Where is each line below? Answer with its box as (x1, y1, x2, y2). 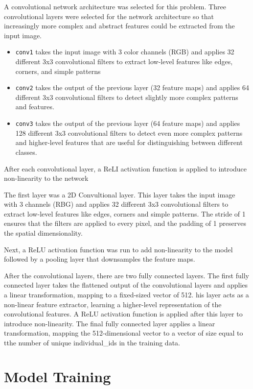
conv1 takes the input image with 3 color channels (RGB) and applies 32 (15, 47, 234, 57)
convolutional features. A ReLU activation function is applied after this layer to (4, 309, 243, 319)
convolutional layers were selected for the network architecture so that (4, 11, 214, 21)
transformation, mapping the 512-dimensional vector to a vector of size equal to (4, 328, 243, 338)
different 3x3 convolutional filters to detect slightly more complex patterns (15, 92, 238, 102)
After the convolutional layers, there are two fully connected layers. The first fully (4, 270, 249, 280)
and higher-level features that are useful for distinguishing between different (15, 137, 243, 147)
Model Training (4, 366, 111, 386)
